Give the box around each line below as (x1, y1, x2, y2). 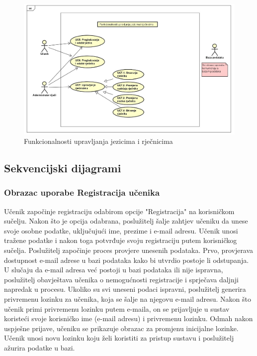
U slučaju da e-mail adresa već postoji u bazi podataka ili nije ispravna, (4, 264, 223, 275)
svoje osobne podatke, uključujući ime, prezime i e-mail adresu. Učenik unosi (4, 225, 238, 236)
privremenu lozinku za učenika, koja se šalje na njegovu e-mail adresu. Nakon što (4, 294, 252, 304)
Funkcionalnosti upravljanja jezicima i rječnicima (24, 136, 173, 146)
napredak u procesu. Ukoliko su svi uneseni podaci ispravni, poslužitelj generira (4, 284, 246, 294)
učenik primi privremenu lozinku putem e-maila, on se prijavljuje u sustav (4, 303, 230, 314)
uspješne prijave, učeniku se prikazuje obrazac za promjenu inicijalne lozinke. (4, 323, 239, 333)
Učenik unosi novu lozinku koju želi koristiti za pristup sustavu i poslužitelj (4, 333, 234, 343)
